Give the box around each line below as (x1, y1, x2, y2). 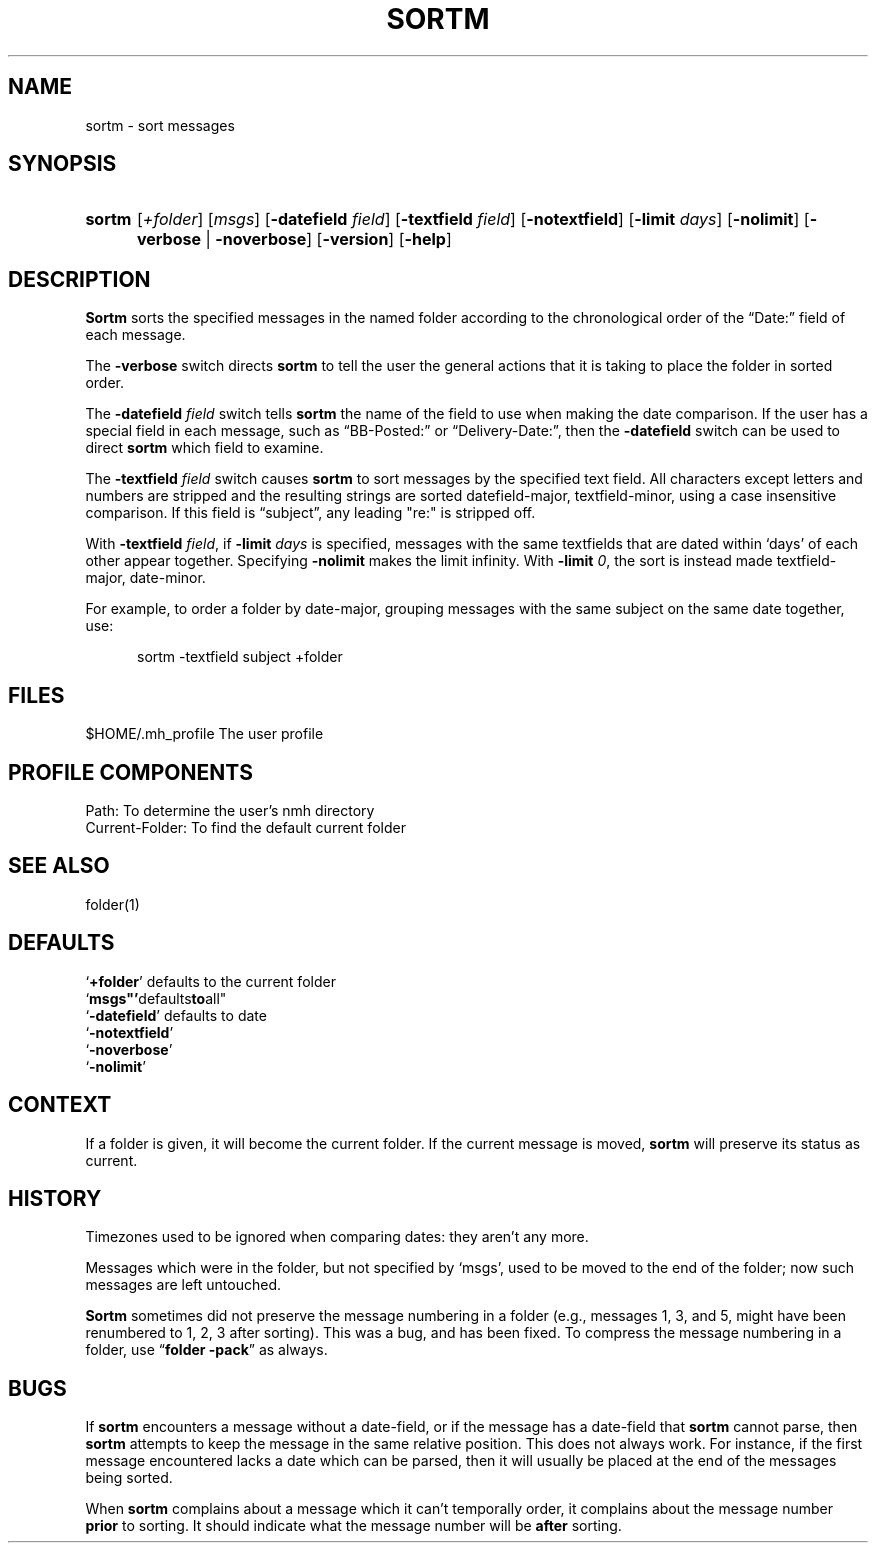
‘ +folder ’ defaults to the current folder (85, 972, 336, 990)
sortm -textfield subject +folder (137, 648, 343, 666)
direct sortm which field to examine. (85, 439, 324, 457)
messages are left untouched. (85, 1276, 282, 1294)
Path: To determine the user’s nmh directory (85, 801, 375, 819)
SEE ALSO (8, 853, 110, 879)
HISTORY (8, 1185, 102, 1211)
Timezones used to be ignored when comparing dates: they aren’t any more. (85, 1228, 589, 1246)
